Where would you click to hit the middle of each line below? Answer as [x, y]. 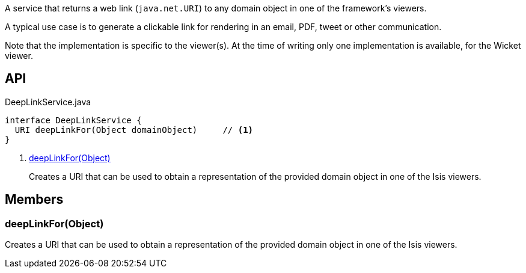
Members [34, 200]
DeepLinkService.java [48, 102]
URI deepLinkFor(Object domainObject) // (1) [134, 130]
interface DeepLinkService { [73, 120]
